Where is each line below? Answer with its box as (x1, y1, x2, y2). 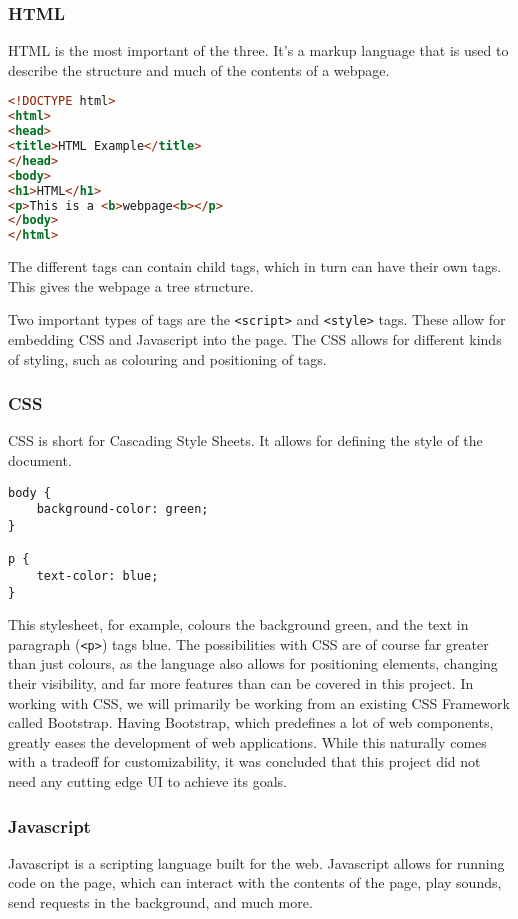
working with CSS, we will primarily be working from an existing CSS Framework (8, 692, 510, 713)
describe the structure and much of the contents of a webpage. (8, 59, 390, 80)
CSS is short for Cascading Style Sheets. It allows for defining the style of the (8, 430, 483, 451)
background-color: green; (36, 502, 209, 517)
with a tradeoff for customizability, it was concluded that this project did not (8, 751, 481, 772)
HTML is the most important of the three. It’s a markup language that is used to (8, 40, 509, 61)
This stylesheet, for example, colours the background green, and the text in (8, 614, 469, 635)
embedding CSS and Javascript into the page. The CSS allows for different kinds (8, 329, 502, 349)
